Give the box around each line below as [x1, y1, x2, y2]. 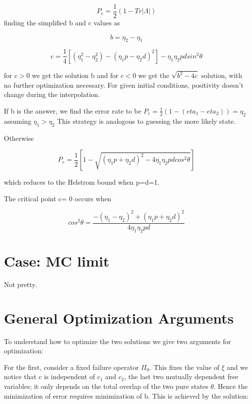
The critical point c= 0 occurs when [4, 193, 111, 203]
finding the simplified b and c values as [4, 18, 120, 28]
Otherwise [4, 133, 34, 143]
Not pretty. [4, 279, 37, 289]
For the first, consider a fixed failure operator [4, 362, 139, 372]
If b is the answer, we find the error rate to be [4, 105, 142, 115]
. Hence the [214, 381, 248, 391]
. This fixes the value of [149, 362, 219, 372]
